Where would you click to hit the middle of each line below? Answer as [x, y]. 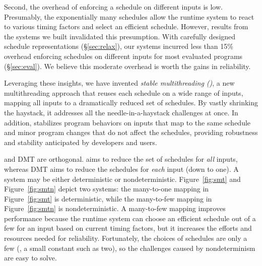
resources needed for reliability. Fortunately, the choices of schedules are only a [126, 238]
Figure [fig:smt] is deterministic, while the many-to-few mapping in [108, 198]
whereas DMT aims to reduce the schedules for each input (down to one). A [121, 169]
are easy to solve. [30, 258]
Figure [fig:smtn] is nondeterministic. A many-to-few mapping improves [115, 208]
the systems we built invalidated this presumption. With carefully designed [120, 36]
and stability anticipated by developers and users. [81, 142]
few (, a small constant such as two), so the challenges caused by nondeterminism [130, 248]
